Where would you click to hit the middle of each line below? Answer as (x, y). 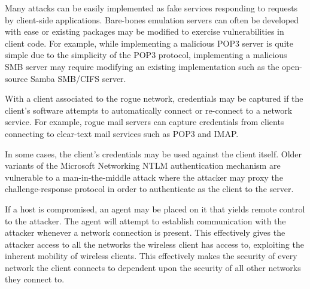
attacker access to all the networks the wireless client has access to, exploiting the (154, 244)
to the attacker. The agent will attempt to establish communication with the (145, 220)
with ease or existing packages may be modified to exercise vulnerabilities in (145, 31)
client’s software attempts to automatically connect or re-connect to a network (149, 110)
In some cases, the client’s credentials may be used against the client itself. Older (154, 153)
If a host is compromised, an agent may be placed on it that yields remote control (155, 209)
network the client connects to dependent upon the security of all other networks (153, 267)
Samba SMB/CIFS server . (78, 78)
